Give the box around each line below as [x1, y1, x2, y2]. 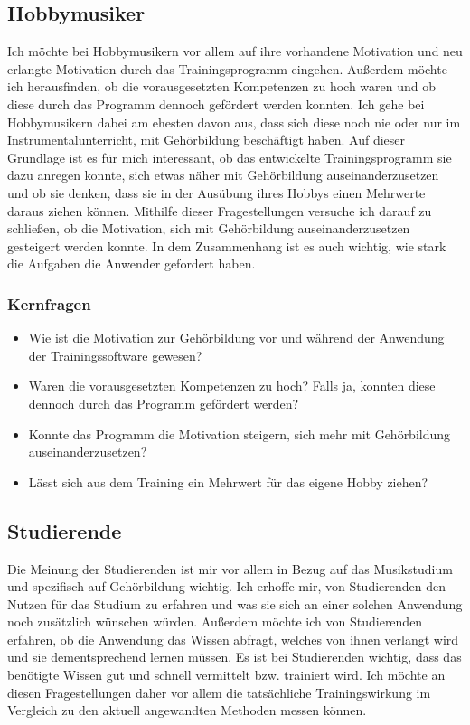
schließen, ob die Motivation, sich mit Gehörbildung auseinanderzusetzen [7, 219, 410, 238]
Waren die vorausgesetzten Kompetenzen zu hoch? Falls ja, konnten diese [28, 376, 436, 395]
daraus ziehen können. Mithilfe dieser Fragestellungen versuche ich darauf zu [7, 201, 432, 220]
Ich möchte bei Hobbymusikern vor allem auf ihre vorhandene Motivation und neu [7, 42, 463, 61]
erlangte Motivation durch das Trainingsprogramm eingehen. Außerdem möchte [7, 59, 447, 78]
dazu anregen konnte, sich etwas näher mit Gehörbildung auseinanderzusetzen [7, 165, 439, 184]
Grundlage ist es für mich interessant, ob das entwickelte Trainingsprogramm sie [7, 147, 452, 166]
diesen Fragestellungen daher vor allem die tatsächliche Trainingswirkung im [7, 683, 431, 701]
